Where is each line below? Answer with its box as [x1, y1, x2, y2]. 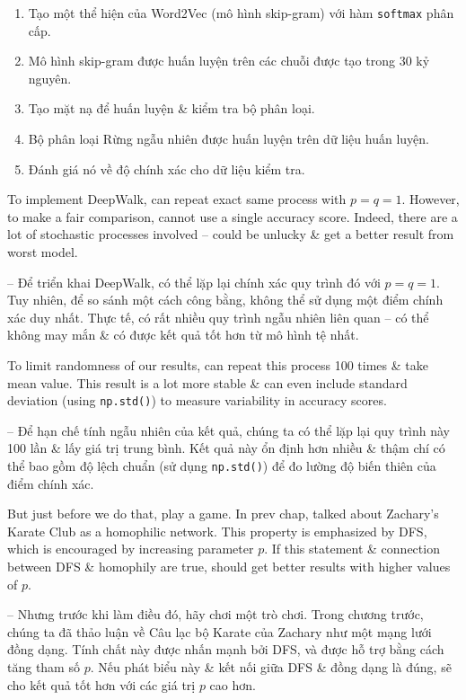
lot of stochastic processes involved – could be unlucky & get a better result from [7, 225, 454, 244]
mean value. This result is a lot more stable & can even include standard [7, 373, 408, 392]
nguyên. [28, 68, 72, 87]
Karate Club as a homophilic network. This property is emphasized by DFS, [7, 521, 427, 540]
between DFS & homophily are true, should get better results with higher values [7, 557, 451, 576]
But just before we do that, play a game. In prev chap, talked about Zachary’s [7, 504, 439, 523]
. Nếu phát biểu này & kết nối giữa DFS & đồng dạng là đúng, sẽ [90, 658, 452, 676]
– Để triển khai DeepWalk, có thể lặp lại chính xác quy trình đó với [7, 272, 381, 291]
